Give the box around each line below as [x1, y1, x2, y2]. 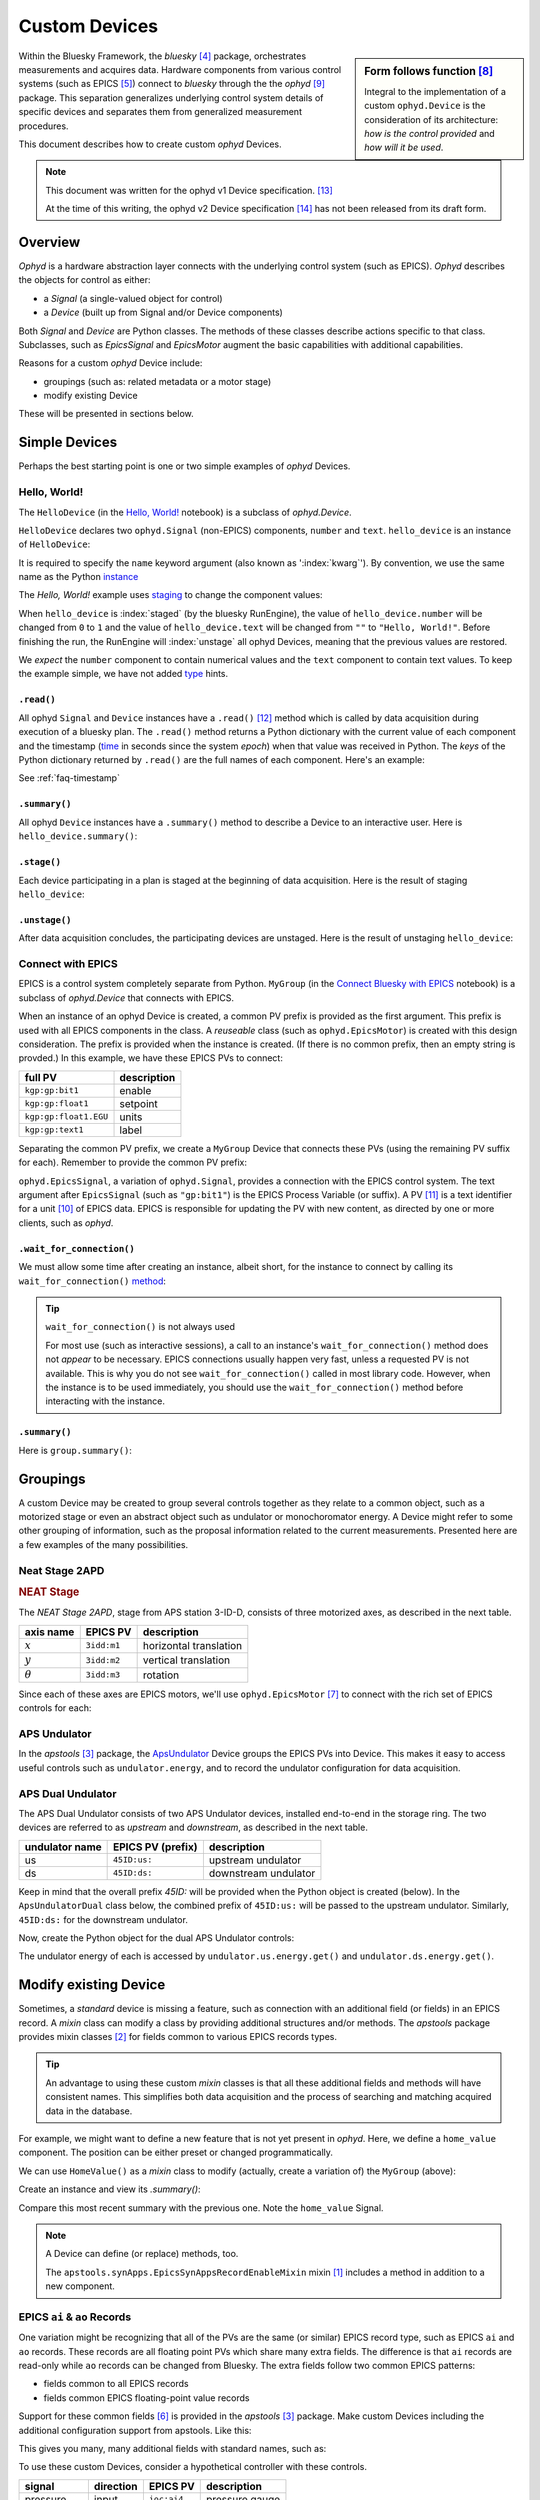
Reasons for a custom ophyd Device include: [18, 357, 203, 369]
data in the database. [45, 2105, 133, 2117]
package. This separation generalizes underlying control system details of [18, 91, 324, 104]
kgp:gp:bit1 [24, 1085, 79, 1096]
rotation [142, 1668, 180, 1682]
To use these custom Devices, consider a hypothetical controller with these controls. [18, 2461, 367, 2473]
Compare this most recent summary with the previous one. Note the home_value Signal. [18, 2201, 384, 2214]
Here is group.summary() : [18, 1444, 132, 1456]
